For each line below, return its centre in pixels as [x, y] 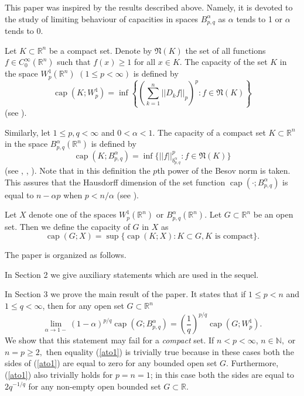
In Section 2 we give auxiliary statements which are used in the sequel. [132, 274]
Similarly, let [28, 132]
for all [145, 62]
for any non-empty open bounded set [95, 386]
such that [74, 62]
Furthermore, [255, 363]
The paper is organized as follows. [66, 255]
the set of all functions [226, 50]
